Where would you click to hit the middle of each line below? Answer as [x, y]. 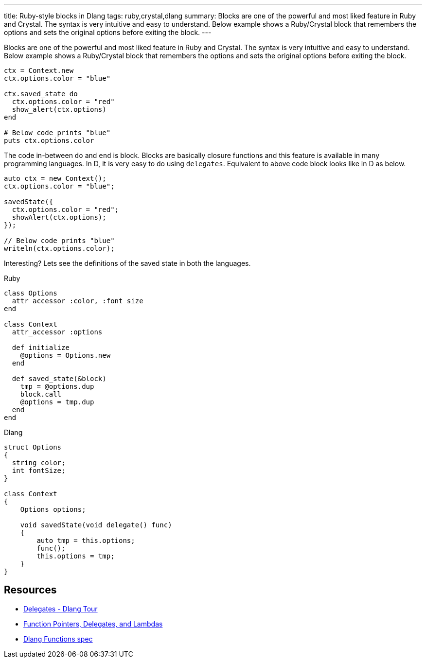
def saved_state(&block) [59, 379]
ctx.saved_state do [41, 94]
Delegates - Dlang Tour [61, 609]
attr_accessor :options [57, 332]
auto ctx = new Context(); [55, 178]
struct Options [33, 447]
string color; [39, 463]
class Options [31, 293]
